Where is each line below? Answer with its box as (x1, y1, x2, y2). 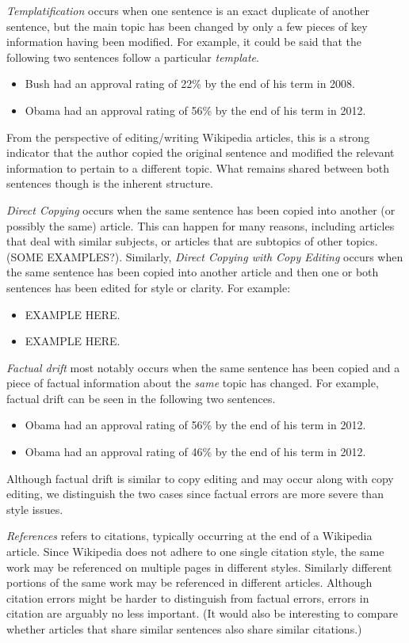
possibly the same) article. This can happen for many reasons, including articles (6, 217, 395, 234)
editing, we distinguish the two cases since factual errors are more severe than (6, 485, 384, 502)
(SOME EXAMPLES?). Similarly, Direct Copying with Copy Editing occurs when (6, 248, 403, 264)
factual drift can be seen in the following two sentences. (6, 390, 276, 406)
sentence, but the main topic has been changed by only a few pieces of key (6, 17, 368, 34)
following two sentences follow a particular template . (6, 48, 259, 65)
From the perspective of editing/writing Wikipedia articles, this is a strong (6, 128, 370, 145)
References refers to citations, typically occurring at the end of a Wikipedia (6, 527, 373, 544)
